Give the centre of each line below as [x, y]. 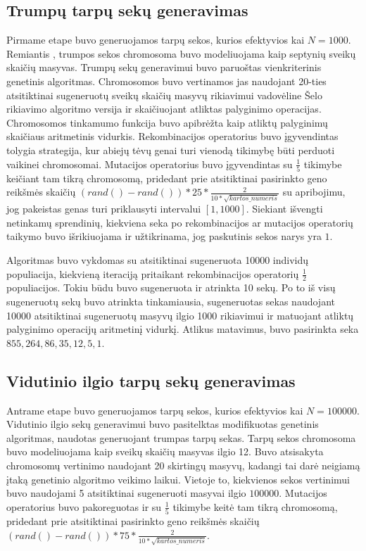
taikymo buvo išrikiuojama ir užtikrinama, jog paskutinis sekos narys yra [164, 236]
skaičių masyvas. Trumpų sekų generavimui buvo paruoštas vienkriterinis [164, 67]
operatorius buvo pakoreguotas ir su [84, 506]
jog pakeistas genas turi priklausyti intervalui [104, 209]
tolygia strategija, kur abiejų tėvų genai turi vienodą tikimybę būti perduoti [171, 150]
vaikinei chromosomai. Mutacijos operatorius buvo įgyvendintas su [150, 164]
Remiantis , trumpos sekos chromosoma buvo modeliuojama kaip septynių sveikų [181, 53]
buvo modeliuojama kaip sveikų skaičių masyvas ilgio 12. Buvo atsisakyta [165, 451]
